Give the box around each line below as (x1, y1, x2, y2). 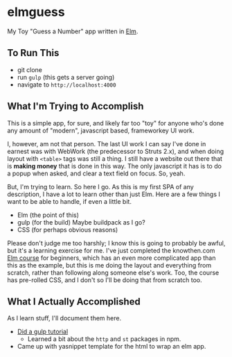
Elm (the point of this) (17, 211, 80, 219)
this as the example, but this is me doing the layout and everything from (7, 261, 212, 269)
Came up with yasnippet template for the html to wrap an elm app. (17, 342, 206, 351)
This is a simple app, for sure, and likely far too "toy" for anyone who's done (7, 119, 224, 127)
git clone (17, 65, 43, 73)
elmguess (7, 4, 65, 20)
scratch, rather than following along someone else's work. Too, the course (7, 268, 220, 277)
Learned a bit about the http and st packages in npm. (27, 335, 181, 343)
